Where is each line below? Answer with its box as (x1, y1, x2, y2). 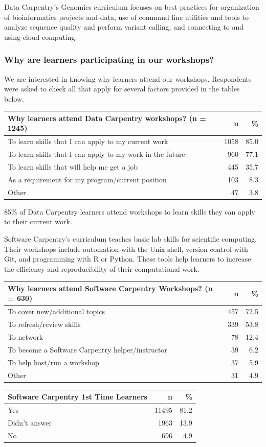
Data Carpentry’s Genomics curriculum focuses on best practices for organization (4, 2, 259, 12)
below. (4, 93, 24, 104)
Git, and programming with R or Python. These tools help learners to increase (4, 253, 251, 264)
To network (8, 331, 43, 342)
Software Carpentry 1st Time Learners (8, 391, 147, 402)
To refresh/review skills (8, 319, 81, 330)
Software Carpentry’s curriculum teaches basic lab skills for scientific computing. (4, 233, 257, 244)
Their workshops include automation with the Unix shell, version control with (4, 243, 248, 254)
